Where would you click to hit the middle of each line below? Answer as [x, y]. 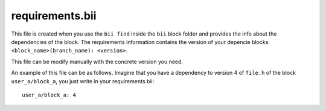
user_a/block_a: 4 [49, 95]
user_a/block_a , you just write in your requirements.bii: [83, 81]
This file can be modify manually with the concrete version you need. [97, 62]
